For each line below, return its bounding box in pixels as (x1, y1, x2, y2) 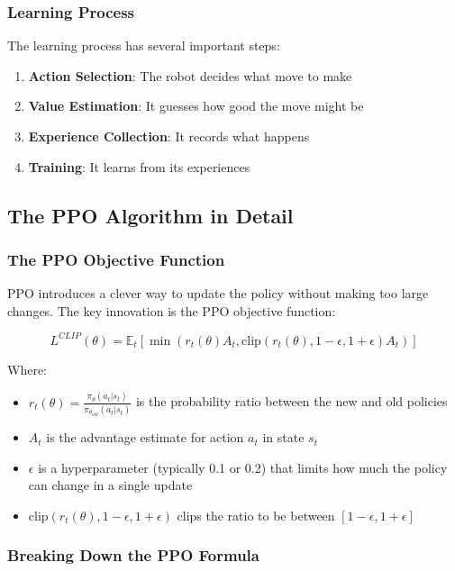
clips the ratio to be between (177, 505, 335, 524)
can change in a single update (28, 476, 193, 494)
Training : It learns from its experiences (28, 157, 250, 176)
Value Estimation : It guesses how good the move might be (28, 96, 364, 115)
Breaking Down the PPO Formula (7, 544, 259, 566)
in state (262, 428, 305, 447)
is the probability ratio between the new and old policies (135, 392, 448, 411)
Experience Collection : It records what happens (28, 127, 310, 145)
